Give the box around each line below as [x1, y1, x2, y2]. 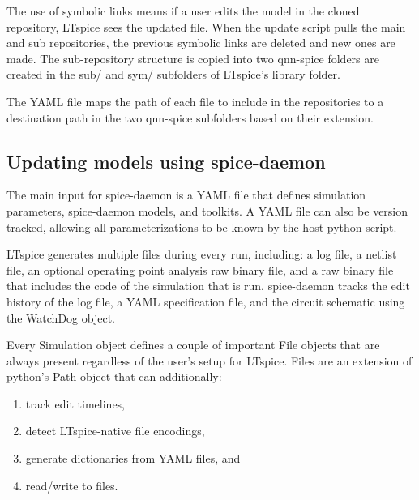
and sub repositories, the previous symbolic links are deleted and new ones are [6, 34, 395, 51]
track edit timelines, [25, 395, 126, 412]
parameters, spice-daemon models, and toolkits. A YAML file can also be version [6, 202, 408, 219]
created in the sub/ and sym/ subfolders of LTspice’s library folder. [6, 66, 340, 83]
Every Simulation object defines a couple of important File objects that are [6, 336, 380, 353]
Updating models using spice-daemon [6, 148, 326, 173]
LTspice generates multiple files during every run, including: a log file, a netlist [6, 246, 397, 263]
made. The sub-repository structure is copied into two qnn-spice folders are [6, 49, 379, 66]
